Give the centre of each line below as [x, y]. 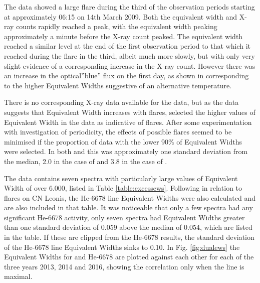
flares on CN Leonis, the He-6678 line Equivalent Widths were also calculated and [130, 197]
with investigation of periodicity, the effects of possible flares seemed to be [118, 132]
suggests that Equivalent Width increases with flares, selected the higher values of [130, 112]
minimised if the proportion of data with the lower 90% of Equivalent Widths [123, 141]
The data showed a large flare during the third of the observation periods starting [129, 7]
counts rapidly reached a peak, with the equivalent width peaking [117, 26]
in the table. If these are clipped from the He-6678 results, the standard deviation [129, 237]
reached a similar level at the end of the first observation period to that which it [127, 46]
